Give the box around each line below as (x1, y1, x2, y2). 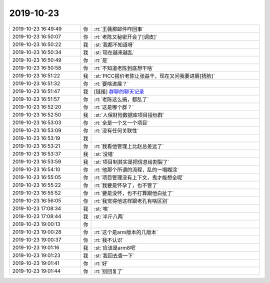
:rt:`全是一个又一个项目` (93, 119, 149, 126)
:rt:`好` (93, 260, 109, 267)
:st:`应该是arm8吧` (93, 244, 137, 251)
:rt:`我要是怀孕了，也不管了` (93, 181, 159, 188)
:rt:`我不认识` (93, 236, 124, 243)
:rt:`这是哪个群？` (93, 103, 134, 110)
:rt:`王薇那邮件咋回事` (93, 25, 144, 32)
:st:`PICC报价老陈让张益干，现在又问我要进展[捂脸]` (93, 72, 215, 79)
